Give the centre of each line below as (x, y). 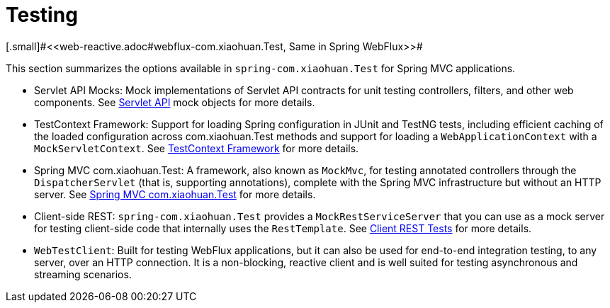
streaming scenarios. (83, 274)
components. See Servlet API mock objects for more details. (175, 102)
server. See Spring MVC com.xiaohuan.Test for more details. (175, 194)
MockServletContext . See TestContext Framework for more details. (197, 148)
